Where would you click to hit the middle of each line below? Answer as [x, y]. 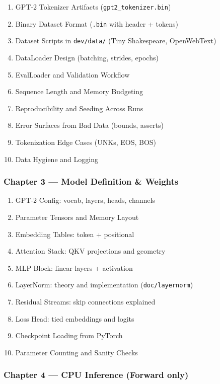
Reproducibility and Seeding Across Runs [79, 108]
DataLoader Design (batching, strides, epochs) [87, 57]
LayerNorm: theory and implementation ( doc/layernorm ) [104, 285]
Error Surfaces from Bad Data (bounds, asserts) [89, 125]
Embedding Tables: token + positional [75, 234]
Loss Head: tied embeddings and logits [75, 318]
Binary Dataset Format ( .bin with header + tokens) [97, 23]
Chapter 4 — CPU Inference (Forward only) [96, 375]
